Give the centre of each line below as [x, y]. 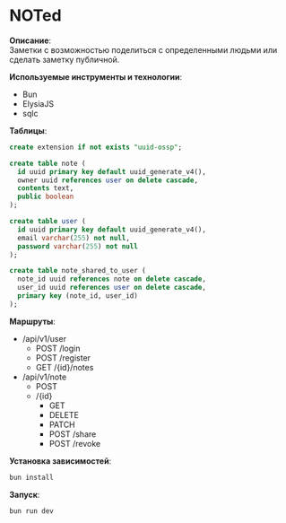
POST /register [63, 357]
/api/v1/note [44, 377]
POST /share [73, 434]
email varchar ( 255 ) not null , [74, 238]
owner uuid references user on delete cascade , [108, 180]
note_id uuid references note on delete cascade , [112, 279]
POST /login [58, 348]
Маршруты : [32, 321]
